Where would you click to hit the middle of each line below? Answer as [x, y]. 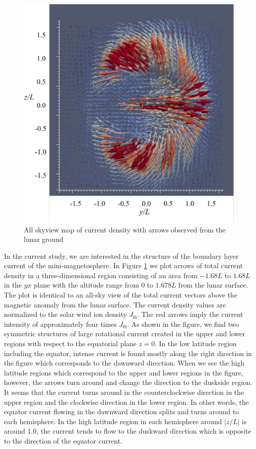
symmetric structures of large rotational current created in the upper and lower [125, 334]
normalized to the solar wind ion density [65, 314]
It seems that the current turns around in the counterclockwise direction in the [124, 392]
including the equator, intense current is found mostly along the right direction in [128, 353]
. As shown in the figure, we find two [183, 324]
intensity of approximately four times [61, 324]
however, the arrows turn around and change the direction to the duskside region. [128, 382]
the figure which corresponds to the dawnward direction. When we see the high [124, 363]
